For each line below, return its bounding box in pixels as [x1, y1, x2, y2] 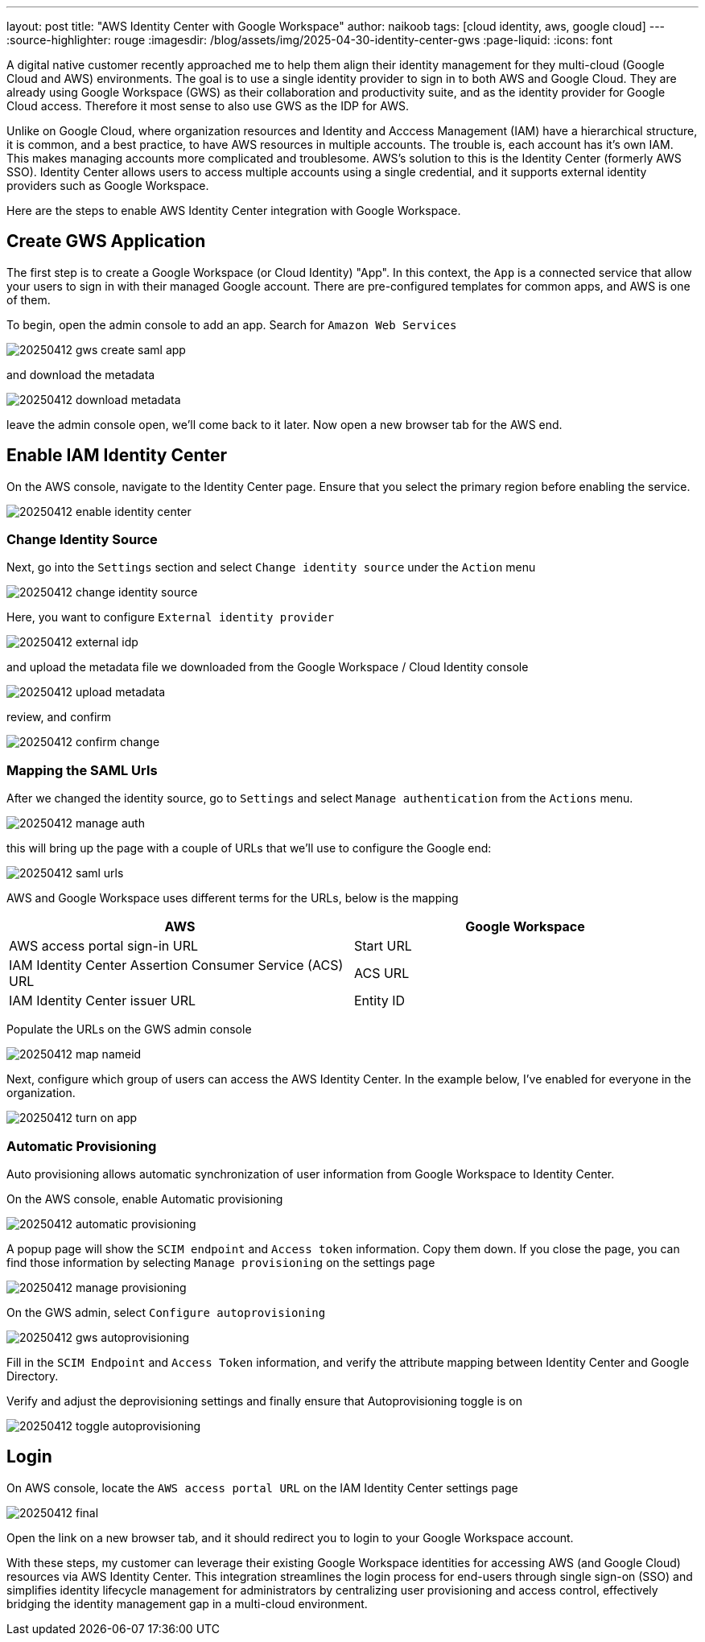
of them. [6, 292, 51, 307]
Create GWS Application [6, 231, 206, 252]
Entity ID [354, 992, 406, 1009]
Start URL [354, 938, 412, 955]
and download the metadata [6, 367, 155, 382]
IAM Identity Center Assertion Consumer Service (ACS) [9, 957, 344, 974]
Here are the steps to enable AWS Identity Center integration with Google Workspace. [6, 204, 461, 217]
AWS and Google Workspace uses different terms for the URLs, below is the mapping [6, 891, 459, 906]
